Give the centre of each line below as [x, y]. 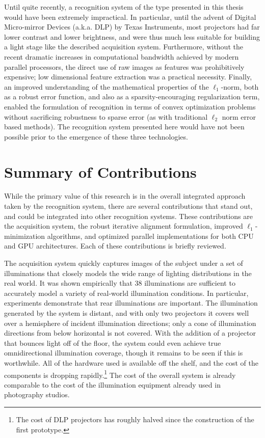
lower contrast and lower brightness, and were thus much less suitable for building [132, 36]
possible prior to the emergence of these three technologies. [96, 136]
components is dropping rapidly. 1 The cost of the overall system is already [120, 374]
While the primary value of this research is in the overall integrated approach [125, 196]
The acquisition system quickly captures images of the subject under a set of [124, 263]
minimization [25, 236]
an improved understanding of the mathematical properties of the [107, 86]
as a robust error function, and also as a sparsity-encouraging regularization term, [132, 97]
